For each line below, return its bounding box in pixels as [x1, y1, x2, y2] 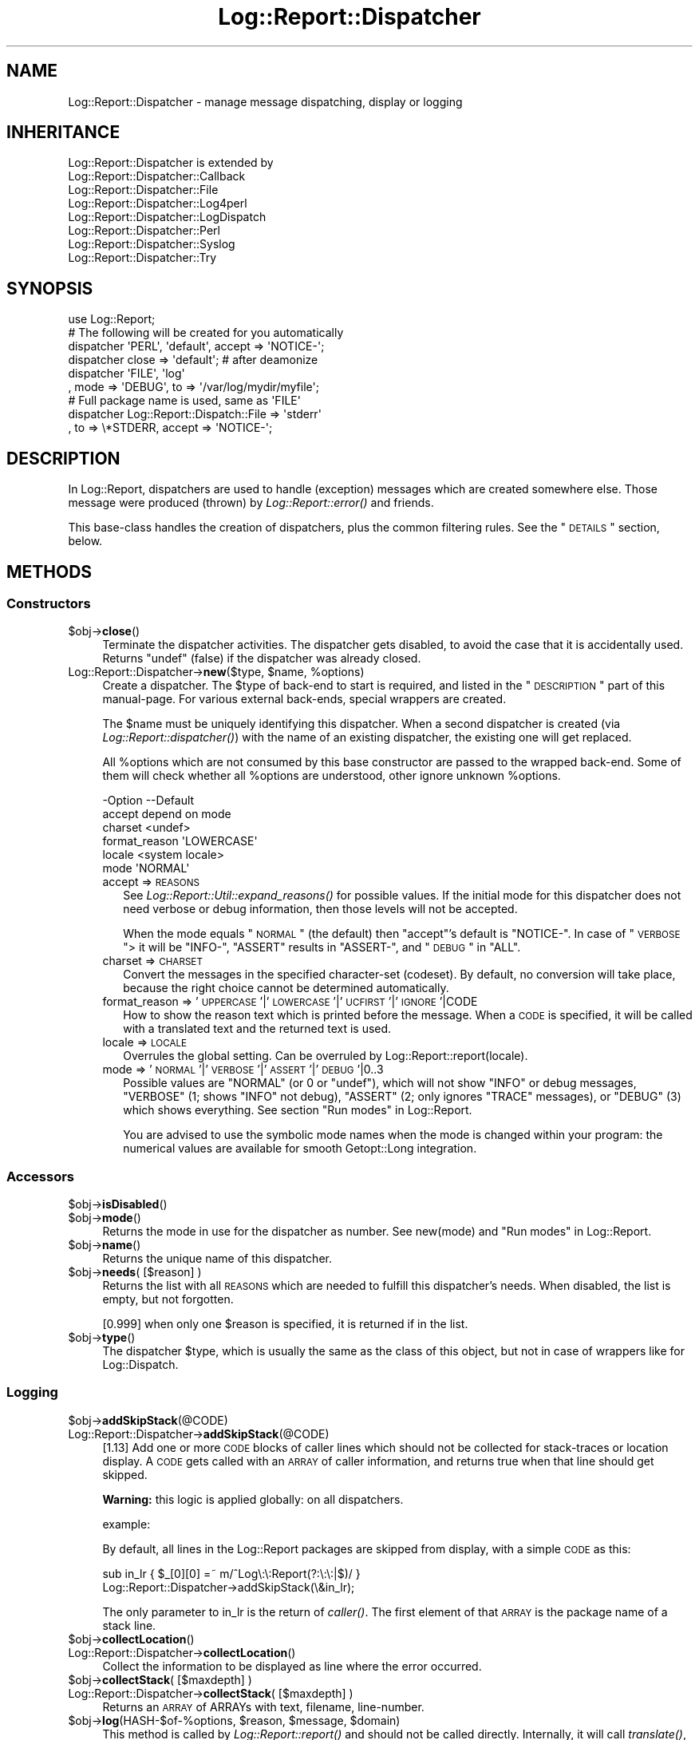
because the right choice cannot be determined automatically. [123, 981, 449, 995]
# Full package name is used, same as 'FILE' [68, 393, 301, 408]
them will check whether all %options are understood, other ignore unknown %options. [102, 769, 561, 783]
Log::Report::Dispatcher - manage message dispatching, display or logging [68, 94, 463, 109]
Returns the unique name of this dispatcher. [102, 1252, 332, 1266]
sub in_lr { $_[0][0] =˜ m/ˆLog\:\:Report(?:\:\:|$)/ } [102, 1566, 361, 1580]
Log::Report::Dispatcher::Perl [68, 223, 221, 238]
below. [68, 534, 103, 548]
